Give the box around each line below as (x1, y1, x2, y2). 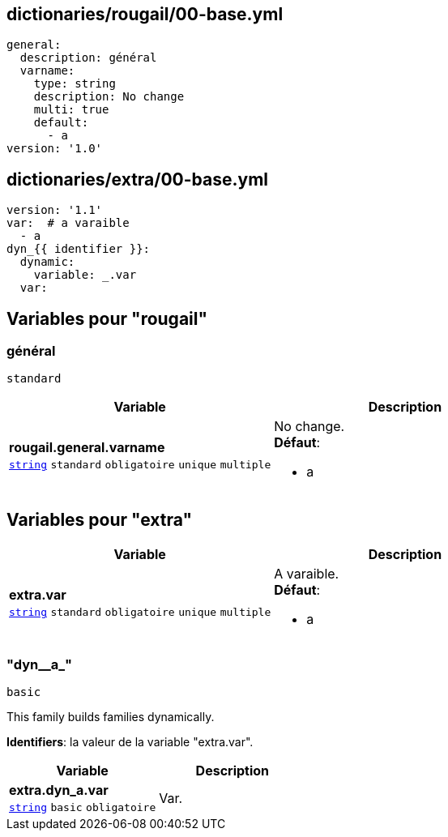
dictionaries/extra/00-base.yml (6, 169, 268, 190)
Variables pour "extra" (6, 509, 193, 530)
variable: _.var (33, 268, 137, 282)
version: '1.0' (6, 142, 103, 156)
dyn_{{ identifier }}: (6, 242, 151, 256)
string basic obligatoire (9, 801, 156, 814)
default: (33, 116, 89, 130)
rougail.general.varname (9, 439, 165, 456)
